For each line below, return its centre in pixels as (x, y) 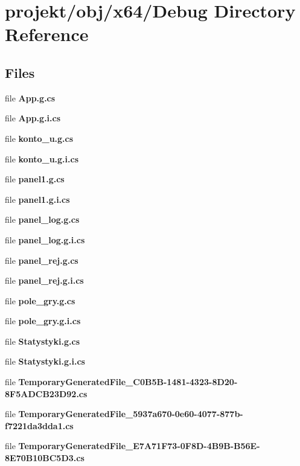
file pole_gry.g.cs (40, 300)
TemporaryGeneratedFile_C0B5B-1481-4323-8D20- (128, 382)
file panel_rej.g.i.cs (44, 280)
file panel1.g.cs (35, 179)
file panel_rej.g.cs (42, 260)
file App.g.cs (30, 97)
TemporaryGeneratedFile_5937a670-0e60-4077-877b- (131, 414)
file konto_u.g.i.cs (42, 158)
